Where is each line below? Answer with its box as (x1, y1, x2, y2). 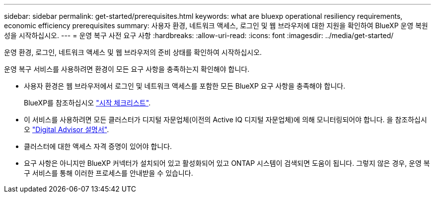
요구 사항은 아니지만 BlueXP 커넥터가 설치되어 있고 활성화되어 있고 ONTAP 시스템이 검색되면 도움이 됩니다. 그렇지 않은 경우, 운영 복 (24, 159, 430, 167)
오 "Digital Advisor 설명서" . (24, 125, 109, 134)
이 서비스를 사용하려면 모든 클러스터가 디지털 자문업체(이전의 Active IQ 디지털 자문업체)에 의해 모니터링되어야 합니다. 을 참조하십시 (24, 115, 427, 124)
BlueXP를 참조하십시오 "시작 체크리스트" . (24, 98, 151, 107)
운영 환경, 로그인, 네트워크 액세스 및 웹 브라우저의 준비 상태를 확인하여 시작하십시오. (4, 48, 262, 56)
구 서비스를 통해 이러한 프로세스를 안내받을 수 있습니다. (24, 169, 193, 177)
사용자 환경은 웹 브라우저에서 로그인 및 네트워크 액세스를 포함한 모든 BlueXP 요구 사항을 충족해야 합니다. (24, 82, 346, 90)
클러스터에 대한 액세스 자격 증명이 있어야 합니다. (24, 142, 172, 150)
